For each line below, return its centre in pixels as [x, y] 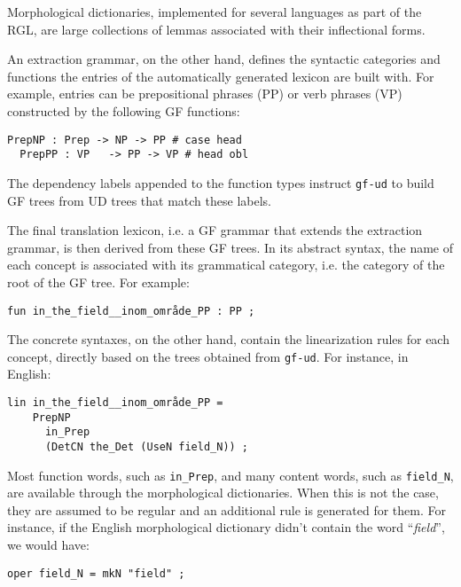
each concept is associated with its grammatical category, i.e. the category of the [226, 265]
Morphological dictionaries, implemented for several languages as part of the [215, 12]
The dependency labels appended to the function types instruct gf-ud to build [221, 182]
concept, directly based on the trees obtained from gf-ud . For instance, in [208, 356]
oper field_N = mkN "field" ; [96, 573]
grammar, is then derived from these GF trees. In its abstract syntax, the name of [230, 247]
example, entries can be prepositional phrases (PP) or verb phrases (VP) [205, 94]
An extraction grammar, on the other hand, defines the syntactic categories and [224, 59]
